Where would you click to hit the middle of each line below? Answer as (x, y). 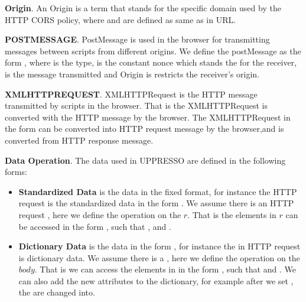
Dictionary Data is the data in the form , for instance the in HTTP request (159, 246)
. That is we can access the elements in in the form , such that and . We (165, 269)
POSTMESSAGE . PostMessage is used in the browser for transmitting (137, 39)
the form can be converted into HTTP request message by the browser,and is (144, 129)
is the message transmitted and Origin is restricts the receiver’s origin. (132, 74)
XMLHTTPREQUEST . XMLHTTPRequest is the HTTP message (131, 94)
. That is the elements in (232, 214)
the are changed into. (57, 292)
